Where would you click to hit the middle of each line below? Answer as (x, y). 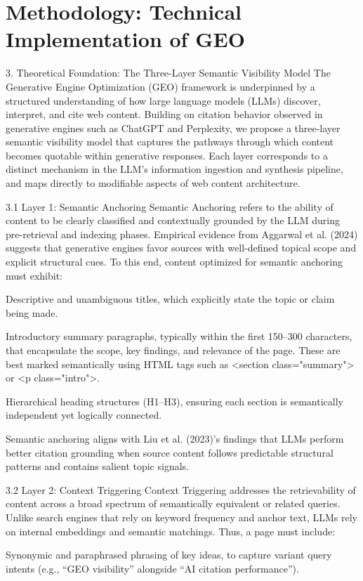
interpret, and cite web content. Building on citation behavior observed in (164, 114)
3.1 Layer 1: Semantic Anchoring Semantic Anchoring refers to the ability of (170, 206)
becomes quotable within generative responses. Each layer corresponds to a (167, 155)
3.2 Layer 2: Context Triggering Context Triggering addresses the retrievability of (181, 489)
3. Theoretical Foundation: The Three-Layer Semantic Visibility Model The (168, 73)
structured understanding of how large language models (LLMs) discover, (163, 100)
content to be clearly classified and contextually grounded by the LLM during (173, 220)
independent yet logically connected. (84, 415)
